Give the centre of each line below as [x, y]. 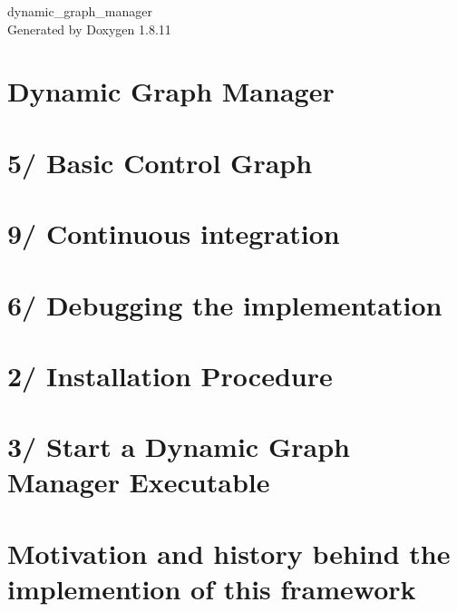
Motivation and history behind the [229, 553]
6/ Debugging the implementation [225, 304]
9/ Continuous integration [174, 233]
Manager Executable [139, 482]
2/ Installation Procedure [170, 375]
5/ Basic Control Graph [160, 162]
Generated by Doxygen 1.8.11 [89, 29]
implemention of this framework [212, 588]
